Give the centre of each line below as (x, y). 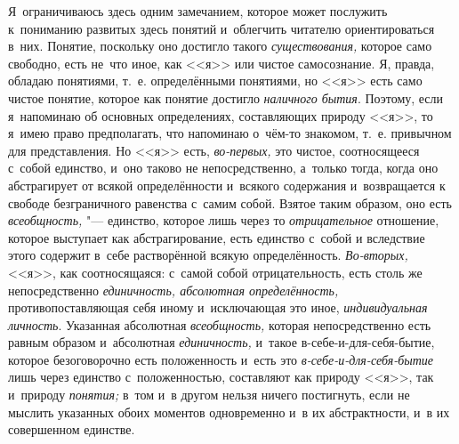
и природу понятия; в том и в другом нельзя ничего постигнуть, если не (209, 395)
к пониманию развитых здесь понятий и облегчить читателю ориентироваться (221, 28)
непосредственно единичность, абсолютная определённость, (173, 290)
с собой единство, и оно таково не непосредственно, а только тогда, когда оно (223, 168)
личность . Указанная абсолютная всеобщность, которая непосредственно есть (220, 324)
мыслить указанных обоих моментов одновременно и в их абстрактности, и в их (229, 412)
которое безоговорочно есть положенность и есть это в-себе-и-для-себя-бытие (221, 359)
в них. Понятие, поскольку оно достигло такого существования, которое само (220, 46)
